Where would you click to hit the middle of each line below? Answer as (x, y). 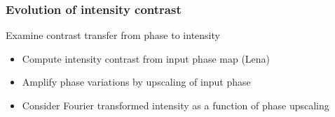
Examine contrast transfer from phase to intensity (113, 35)
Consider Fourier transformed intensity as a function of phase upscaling (176, 105)
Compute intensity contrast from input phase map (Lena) (146, 58)
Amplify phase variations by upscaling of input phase (136, 82)
